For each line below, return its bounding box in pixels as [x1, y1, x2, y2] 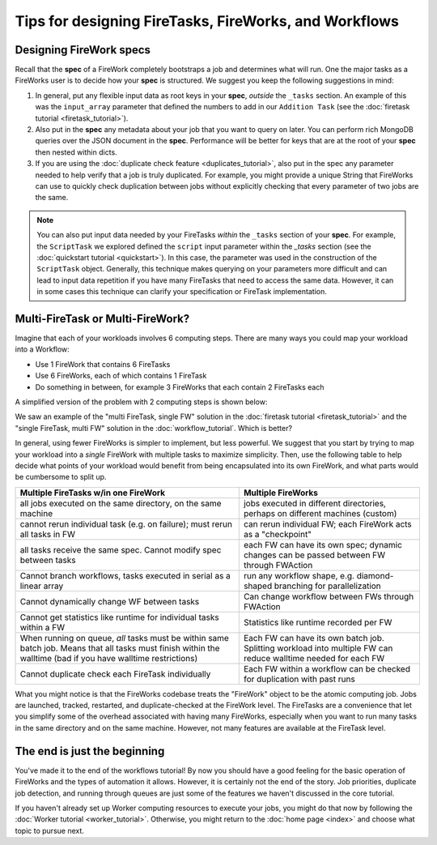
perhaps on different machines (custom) [243, 507, 397, 519]
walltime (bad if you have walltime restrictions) [19, 652, 198, 664]
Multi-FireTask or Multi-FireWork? [15, 312, 190, 326]
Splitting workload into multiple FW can [243, 642, 393, 654]
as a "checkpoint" [243, 528, 312, 540]
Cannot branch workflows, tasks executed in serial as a [19, 570, 231, 581]
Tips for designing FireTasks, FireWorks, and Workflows [15, 12, 400, 30]
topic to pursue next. [15, 826, 85, 835]
